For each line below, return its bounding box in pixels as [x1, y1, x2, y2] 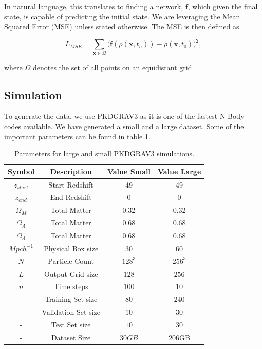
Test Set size [51, 319, 91, 330]
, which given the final [188, 1, 258, 11]
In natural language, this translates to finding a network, [4, 1, 183, 11]
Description [50, 166, 92, 176]
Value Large [157, 166, 201, 176]
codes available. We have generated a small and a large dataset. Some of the [4, 121, 244, 131]
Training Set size [44, 294, 98, 304]
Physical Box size [44, 242, 99, 253]
